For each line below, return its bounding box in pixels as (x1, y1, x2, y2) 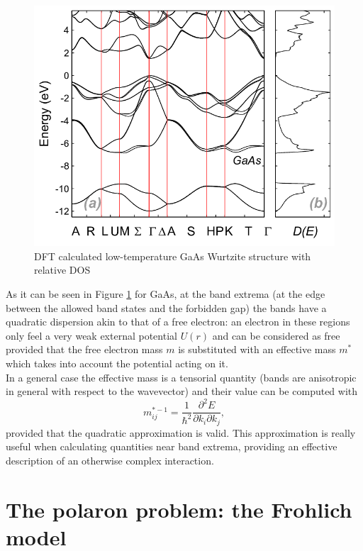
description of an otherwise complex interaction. (6, 452, 214, 467)
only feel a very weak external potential (6, 328, 177, 343)
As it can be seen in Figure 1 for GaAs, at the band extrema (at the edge (6, 286, 325, 301)
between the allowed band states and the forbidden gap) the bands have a (6, 300, 327, 315)
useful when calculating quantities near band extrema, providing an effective (6, 439, 337, 454)
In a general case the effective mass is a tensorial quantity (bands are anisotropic (6, 369, 357, 384)
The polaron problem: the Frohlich (6, 494, 352, 523)
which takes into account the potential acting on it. (6, 355, 228, 370)
